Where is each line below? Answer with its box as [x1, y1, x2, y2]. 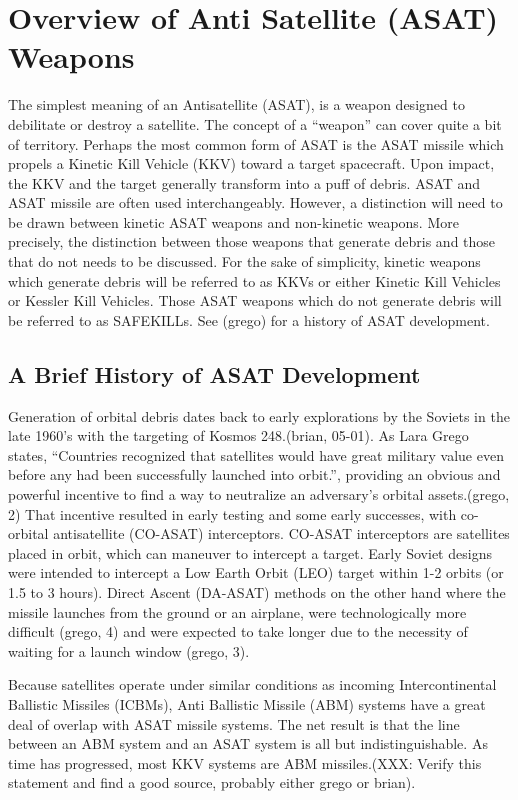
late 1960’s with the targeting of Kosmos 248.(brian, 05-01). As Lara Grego [8, 425, 469, 446]
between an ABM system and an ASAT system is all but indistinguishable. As [8, 733, 488, 754]
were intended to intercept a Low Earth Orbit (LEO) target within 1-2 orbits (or [8, 562, 504, 583]
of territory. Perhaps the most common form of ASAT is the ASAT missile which [8, 133, 504, 154]
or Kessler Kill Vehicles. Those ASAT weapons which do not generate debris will [8, 290, 502, 311]
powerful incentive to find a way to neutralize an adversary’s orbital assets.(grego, [8, 484, 510, 505]
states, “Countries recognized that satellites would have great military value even [8, 444, 504, 465]
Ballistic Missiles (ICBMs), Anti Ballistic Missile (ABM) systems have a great [8, 693, 486, 714]
